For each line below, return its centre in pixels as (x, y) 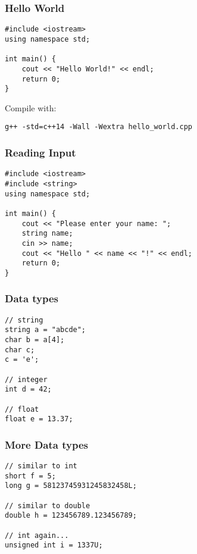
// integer (26, 379)
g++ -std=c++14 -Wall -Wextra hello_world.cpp (98, 127)
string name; (47, 234)
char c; (20, 350)
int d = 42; (28, 389)
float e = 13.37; (39, 419)
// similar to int (41, 466)
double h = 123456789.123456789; (71, 516)
